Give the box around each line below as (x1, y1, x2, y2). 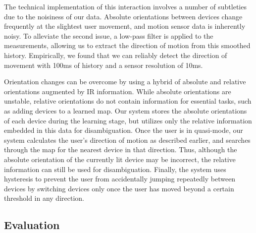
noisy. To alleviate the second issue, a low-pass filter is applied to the (4, 30, 213, 41)
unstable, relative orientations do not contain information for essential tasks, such (4, 96, 252, 106)
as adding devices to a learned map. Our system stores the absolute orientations (4, 105, 247, 116)
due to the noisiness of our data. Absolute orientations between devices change (4, 11, 243, 21)
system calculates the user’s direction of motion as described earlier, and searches (4, 134, 251, 145)
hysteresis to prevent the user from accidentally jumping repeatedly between (4, 174, 236, 184)
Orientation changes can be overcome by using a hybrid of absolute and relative (4, 76, 246, 87)
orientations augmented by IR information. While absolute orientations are (4, 86, 231, 96)
